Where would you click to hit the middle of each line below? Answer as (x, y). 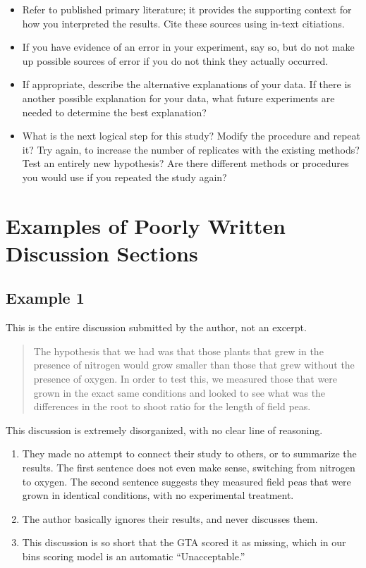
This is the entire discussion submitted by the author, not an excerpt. (156, 327)
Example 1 (45, 298)
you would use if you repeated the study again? (124, 177)
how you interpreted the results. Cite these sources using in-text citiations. (183, 23)
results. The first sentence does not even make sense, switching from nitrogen (189, 468)
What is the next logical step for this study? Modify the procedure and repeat (191, 136)
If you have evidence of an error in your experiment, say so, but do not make (188, 47)
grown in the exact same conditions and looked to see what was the (179, 392)
